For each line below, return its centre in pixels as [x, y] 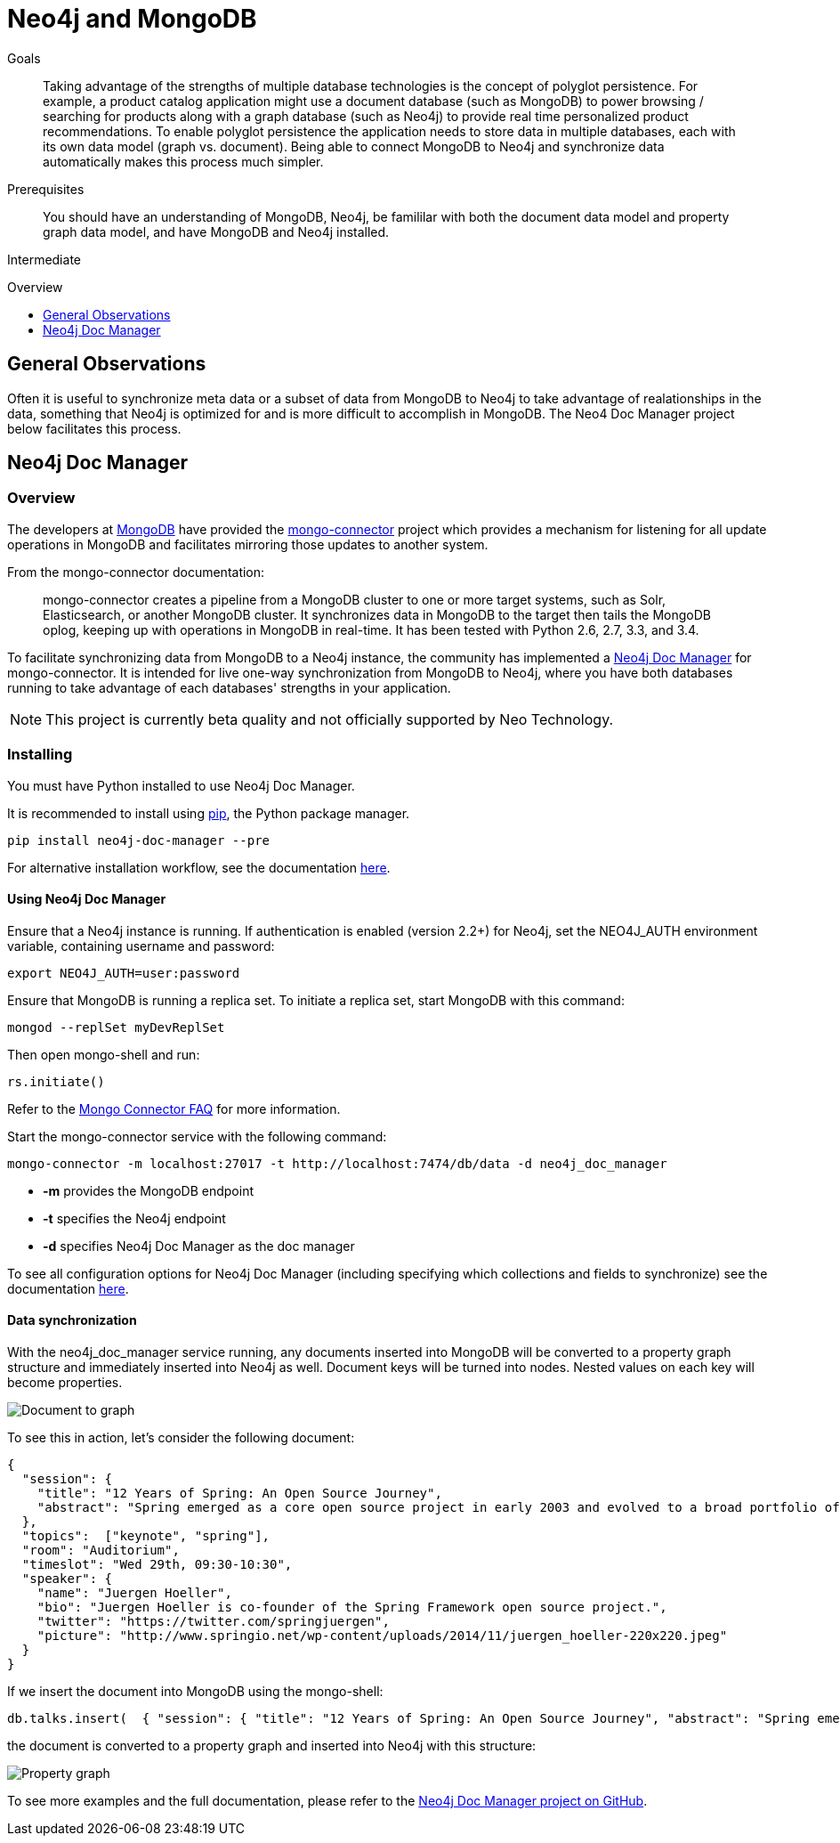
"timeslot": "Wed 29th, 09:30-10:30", [157, 1564]
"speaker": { [67, 1579]
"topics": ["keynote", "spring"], [146, 1536]
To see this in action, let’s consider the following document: [181, 1437]
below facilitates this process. [94, 428]
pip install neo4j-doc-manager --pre [139, 840]
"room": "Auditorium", [101, 1550]
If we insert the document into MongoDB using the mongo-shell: [195, 1691]
